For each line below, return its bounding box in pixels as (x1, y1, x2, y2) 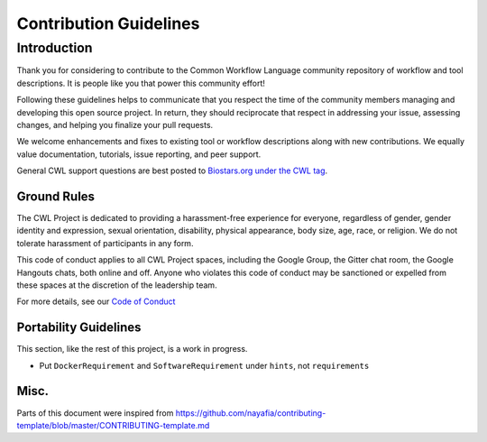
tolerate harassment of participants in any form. (16, 237, 194, 248)
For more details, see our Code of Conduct (16, 296, 176, 307)
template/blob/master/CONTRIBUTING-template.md (16, 419, 210, 430)
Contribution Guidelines (16, 14, 200, 33)
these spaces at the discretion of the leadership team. (16, 280, 217, 290)
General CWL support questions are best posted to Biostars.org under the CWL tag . (16, 165, 328, 176)
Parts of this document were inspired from (16, 407, 174, 419)
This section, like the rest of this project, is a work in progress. (16, 344, 248, 355)
